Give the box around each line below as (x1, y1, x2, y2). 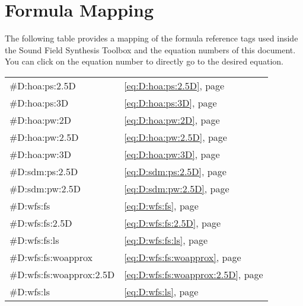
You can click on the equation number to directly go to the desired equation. (5, 55, 283, 67)
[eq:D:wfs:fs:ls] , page (124, 233, 208, 247)
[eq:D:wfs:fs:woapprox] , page (124, 250, 241, 264)
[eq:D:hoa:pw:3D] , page (124, 147, 220, 161)
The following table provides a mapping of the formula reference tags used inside (5, 32, 298, 44)
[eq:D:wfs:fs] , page (124, 198, 199, 212)
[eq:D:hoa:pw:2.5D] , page (124, 130, 227, 144)
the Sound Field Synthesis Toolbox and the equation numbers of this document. (5, 43, 296, 56)
